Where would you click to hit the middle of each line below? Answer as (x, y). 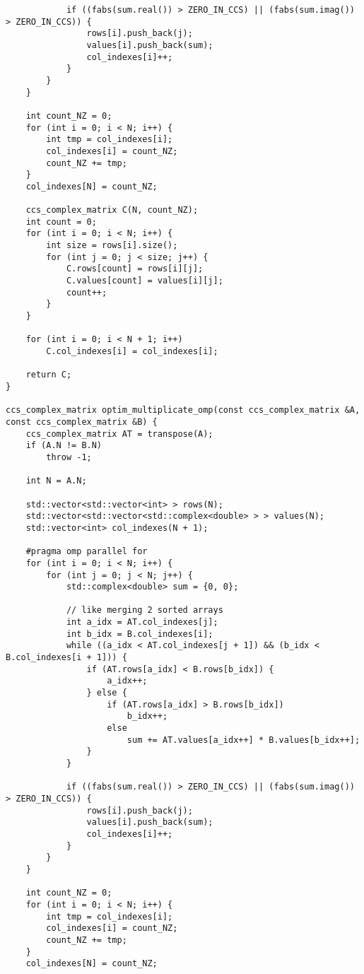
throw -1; (69, 457)
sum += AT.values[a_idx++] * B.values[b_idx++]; (243, 740)
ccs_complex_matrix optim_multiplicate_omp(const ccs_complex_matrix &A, (183, 410)
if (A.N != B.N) (64, 446)
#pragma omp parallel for (87, 552)
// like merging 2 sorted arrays (145, 610)
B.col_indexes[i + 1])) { (66, 658)
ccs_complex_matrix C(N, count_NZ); (112, 210)
